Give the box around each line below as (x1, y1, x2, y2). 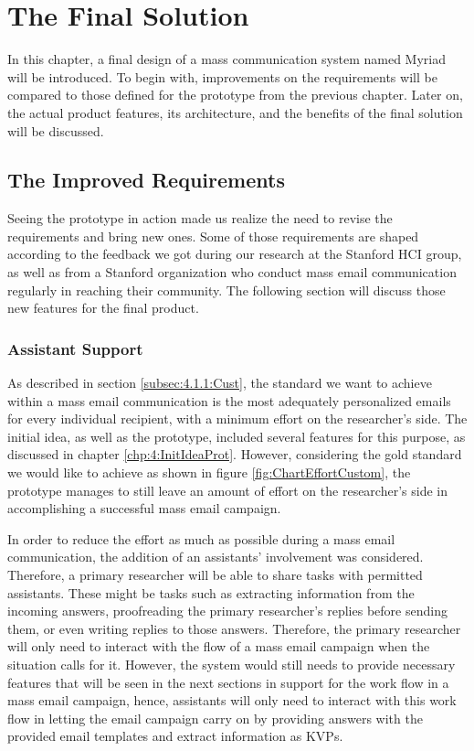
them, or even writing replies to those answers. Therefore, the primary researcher (7, 618, 461, 638)
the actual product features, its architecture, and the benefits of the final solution (7, 102, 463, 122)
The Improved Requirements (7, 166, 285, 194)
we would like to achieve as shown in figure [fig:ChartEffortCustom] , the (7, 463, 411, 482)
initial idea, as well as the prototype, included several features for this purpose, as (7, 426, 466, 445)
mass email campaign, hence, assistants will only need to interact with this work (7, 691, 457, 710)
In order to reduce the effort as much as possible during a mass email (7, 529, 395, 548)
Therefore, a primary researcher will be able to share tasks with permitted (7, 565, 423, 585)
